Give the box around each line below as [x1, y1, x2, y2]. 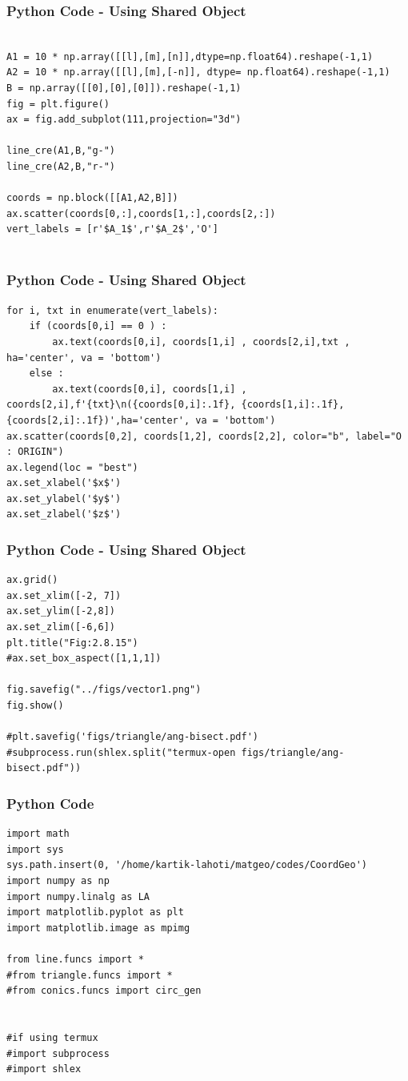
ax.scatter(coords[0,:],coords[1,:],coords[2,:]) [6, 207, 276, 219]
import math [6, 828, 70, 840]
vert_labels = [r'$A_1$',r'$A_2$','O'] [6, 223, 218, 235]
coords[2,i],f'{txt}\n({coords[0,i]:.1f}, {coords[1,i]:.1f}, [6, 399, 345, 411]
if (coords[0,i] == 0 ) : [29, 320, 167, 332]
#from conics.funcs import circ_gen [6, 985, 202, 997]
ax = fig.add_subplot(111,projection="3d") [6, 114, 242, 126]
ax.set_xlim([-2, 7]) [6, 589, 122, 601]
